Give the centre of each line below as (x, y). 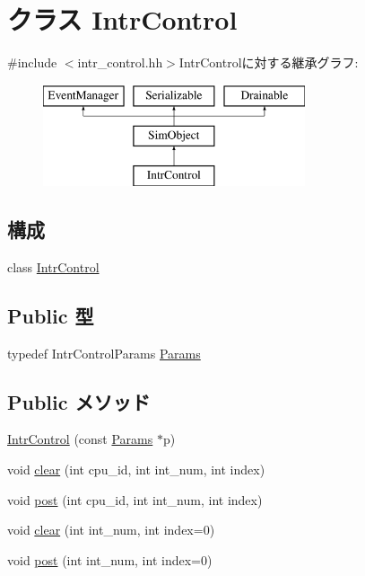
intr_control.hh (120, 62)
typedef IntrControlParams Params (104, 353)
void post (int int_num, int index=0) (110, 559)
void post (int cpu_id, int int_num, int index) (135, 499)
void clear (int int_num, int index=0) (111, 530)
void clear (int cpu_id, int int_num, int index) (136, 470)
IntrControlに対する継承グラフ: (269, 62)
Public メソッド (79, 401)
